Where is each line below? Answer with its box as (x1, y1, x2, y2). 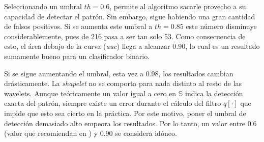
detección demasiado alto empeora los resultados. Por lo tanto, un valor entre (4, 118, 245, 128)
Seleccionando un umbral (4, 1, 82, 11)
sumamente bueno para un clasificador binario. (4, 50, 150, 61)
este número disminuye (186, 21, 257, 32)
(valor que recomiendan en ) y (4, 128, 98, 138)
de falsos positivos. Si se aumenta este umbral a (4, 21, 153, 32)
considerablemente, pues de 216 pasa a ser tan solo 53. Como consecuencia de (4, 31, 246, 41)
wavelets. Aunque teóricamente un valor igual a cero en (4, 88, 177, 98)
